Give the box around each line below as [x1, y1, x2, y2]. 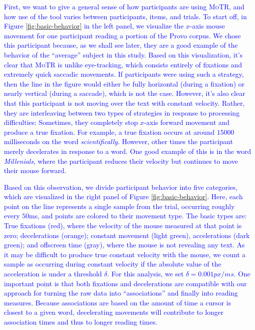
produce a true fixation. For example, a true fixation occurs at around [4, 126, 215, 137]
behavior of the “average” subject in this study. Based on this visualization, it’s [4, 49, 243, 60]
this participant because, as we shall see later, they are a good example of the [4, 40, 238, 50]
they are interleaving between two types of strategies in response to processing [4, 107, 240, 118]
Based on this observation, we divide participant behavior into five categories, [4, 181, 238, 192]
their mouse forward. [4, 165, 66, 176]
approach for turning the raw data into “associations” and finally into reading [4, 288, 238, 298]
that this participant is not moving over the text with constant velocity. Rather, [4, 97, 245, 108]
